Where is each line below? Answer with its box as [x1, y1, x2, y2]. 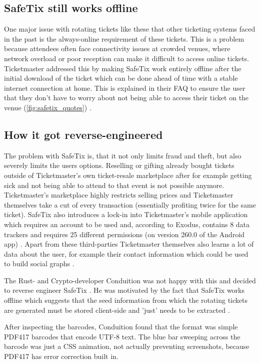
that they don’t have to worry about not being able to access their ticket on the [4, 92, 249, 103]
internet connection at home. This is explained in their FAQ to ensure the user [4, 82, 245, 93]
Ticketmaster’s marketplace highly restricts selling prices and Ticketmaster [4, 190, 233, 200]
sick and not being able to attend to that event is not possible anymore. [4, 179, 224, 190]
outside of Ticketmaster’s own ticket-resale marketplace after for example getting [4, 169, 252, 180]
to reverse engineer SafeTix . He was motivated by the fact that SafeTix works [4, 285, 245, 295]
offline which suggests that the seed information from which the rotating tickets [4, 295, 247, 305]
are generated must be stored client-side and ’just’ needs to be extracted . [4, 304, 230, 315]
